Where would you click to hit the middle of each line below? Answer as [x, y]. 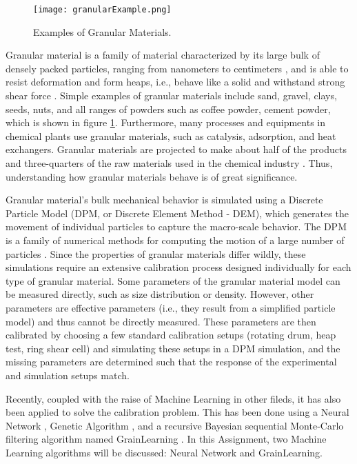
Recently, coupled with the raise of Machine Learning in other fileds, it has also [173, 398]
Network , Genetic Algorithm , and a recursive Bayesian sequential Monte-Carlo [175, 425]
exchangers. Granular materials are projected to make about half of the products [176, 149]
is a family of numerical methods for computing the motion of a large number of [175, 240]
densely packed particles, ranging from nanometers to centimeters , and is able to [177, 68]
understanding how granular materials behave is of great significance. [152, 176]
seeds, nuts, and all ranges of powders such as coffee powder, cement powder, [168, 109]
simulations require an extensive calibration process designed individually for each [178, 267]
